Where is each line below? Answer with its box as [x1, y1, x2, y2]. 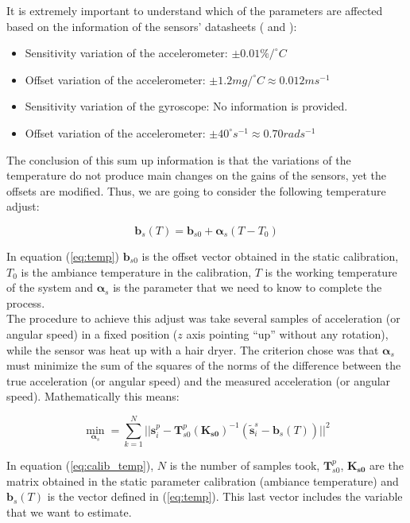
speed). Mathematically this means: [6, 388, 180, 405]
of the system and [6, 279, 94, 296]
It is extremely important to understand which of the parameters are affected [6, 2, 383, 18]
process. [6, 294, 45, 311]
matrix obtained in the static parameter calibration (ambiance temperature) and [6, 472, 399, 489]
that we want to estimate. [6, 503, 132, 520]
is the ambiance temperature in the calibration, [21, 263, 252, 280]
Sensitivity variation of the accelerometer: [25, 45, 228, 61]
